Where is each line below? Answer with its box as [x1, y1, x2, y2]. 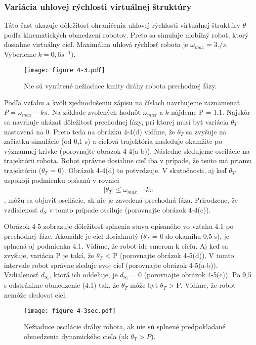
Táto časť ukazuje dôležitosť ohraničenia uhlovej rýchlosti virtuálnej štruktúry [4, 20, 241, 30]
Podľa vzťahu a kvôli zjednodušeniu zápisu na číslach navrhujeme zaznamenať [4, 97, 240, 107]
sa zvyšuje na [186, 126, 226, 136]
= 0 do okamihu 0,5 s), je [152, 231, 229, 241]
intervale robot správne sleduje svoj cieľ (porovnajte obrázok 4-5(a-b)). [4, 259, 218, 270]
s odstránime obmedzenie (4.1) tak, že [4, 280, 119, 290]
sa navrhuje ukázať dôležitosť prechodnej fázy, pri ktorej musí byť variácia [4, 117, 229, 127]
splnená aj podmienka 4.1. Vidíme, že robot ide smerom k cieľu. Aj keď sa [4, 240, 228, 251]
